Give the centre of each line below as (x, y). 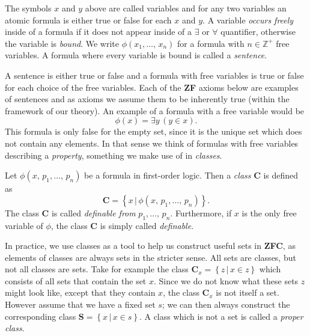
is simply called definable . (147, 225)
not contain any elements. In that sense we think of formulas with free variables (152, 143)
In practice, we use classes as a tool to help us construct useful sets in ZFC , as (150, 246)
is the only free (269, 212)
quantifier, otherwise (258, 32)
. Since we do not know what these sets (226, 280)
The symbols (28, 8)
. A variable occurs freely (248, 20)
